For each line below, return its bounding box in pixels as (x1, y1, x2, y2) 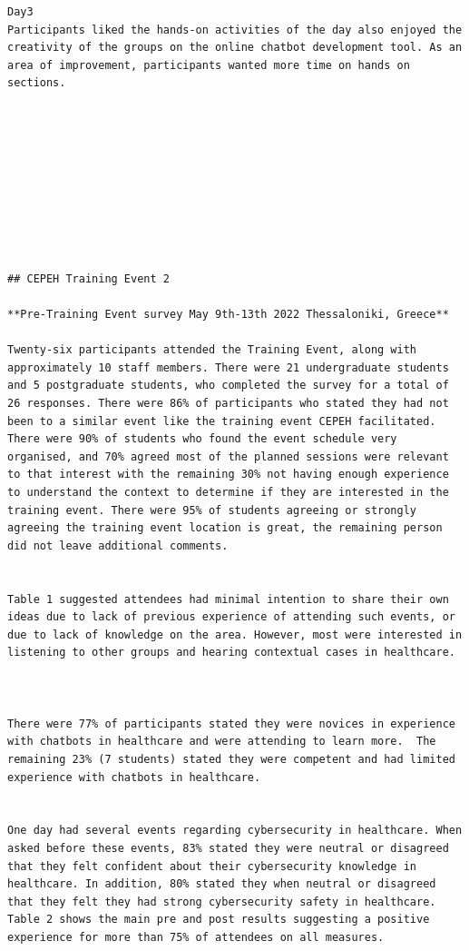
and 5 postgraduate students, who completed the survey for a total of (7, 379, 449, 392)
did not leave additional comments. (7, 539, 229, 552)
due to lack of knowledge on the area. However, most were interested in (7, 628, 463, 641)
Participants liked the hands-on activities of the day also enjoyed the (7, 23, 463, 36)
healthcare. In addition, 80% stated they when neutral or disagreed (7, 877, 436, 891)
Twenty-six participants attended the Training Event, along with (7, 343, 417, 357)
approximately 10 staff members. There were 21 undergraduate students (7, 361, 449, 374)
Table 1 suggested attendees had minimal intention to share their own (7, 592, 449, 606)
